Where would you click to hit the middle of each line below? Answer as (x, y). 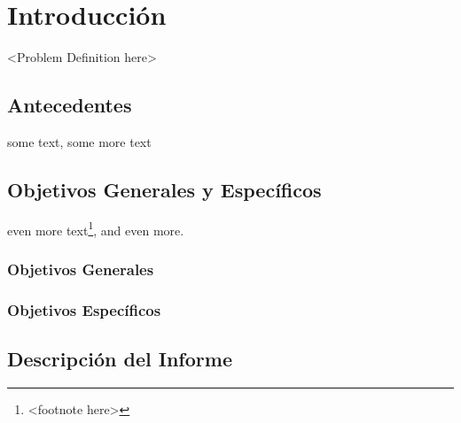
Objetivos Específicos (84, 309)
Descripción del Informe (120, 359)
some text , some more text (79, 141)
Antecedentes (70, 105)
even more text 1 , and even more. (96, 228)
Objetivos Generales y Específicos (164, 189)
